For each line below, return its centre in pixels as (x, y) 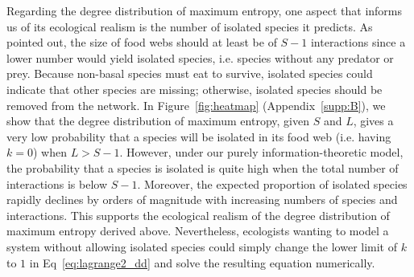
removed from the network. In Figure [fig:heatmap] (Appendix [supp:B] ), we (196, 105)
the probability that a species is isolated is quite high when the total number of (203, 167)
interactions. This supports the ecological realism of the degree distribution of (198, 215)
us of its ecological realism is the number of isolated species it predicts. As (190, 26)
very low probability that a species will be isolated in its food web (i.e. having (199, 136)
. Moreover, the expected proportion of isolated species (272, 183)
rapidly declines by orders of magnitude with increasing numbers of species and (202, 200)
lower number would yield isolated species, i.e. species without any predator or (200, 57)
